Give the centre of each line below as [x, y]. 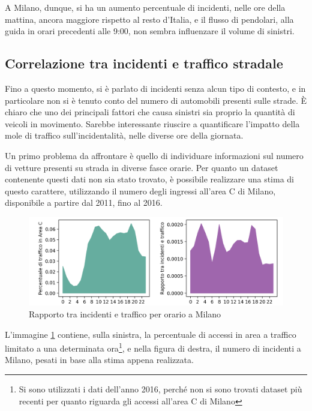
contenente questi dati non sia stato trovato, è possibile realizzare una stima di [149, 179]
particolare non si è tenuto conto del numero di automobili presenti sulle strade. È [156, 100]
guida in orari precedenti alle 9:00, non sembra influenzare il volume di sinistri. [150, 31]
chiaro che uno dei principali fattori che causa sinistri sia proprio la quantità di [150, 112]
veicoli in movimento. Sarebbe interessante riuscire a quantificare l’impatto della [152, 123]
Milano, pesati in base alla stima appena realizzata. [99, 360]
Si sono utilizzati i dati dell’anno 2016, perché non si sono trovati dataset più [160, 388]
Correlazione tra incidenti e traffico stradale [144, 63]
